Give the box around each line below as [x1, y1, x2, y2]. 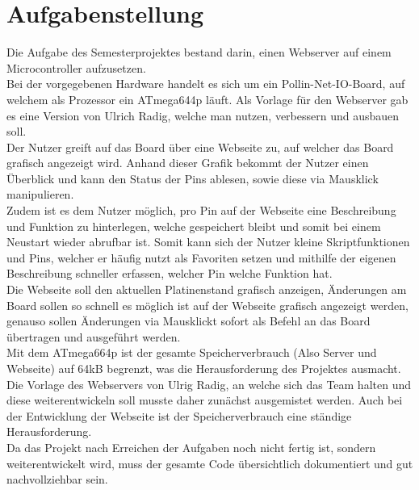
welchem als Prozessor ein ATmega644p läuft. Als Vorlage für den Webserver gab [6, 90, 409, 107]
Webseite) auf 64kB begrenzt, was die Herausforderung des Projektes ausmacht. [6, 360, 401, 376]
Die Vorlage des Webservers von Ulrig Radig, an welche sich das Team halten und [6, 375, 412, 392]
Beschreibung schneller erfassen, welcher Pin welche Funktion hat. [6, 265, 333, 282]
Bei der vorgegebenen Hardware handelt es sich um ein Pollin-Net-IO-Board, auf [6, 75, 405, 92]
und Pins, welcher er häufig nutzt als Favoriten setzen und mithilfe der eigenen [6, 249, 396, 266]
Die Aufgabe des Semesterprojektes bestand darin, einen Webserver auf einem [6, 44, 392, 61]
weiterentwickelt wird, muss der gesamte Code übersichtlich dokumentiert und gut [6, 454, 413, 471]
